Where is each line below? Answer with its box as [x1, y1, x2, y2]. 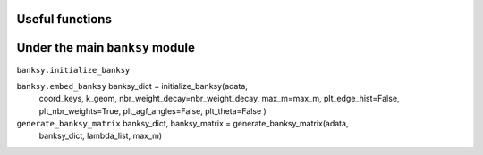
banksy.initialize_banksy [16, 65, 131, 75]
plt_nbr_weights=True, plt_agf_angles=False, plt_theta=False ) [38, 105, 267, 116]
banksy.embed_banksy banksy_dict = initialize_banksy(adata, [16, 80, 248, 91]
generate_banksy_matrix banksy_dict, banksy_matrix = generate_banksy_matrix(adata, [16, 118, 349, 129]
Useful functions [16, 12, 112, 27]
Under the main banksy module [16, 40, 196, 55]
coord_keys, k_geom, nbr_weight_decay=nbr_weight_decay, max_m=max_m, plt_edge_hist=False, [38, 94, 400, 104]
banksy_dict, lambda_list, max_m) [38, 130, 163, 142]
